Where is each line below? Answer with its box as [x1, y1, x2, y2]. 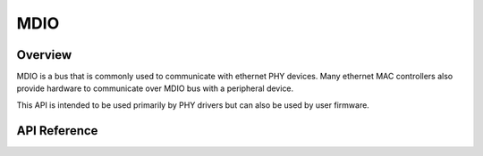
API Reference [16, 123, 98, 138]
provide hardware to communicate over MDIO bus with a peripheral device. [16, 83, 294, 94]
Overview [16, 47, 72, 62]
